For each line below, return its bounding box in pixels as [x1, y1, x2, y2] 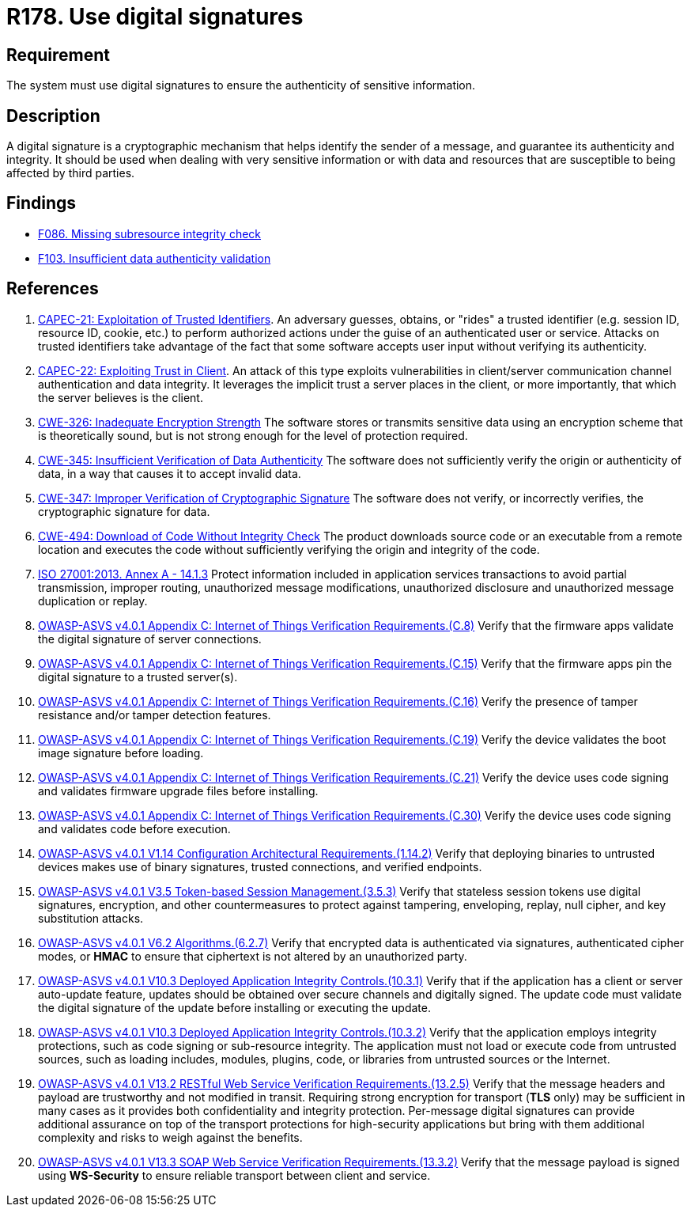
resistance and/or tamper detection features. [38, 707, 271, 722]
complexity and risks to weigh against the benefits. [38, 1130, 303, 1144]
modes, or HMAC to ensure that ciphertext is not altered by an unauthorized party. [38, 949, 467, 963]
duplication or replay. [38, 593, 148, 608]
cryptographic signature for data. [38, 504, 210, 518]
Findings [6, 193, 77, 214]
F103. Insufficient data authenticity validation [38, 251, 271, 265]
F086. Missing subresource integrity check [38, 226, 262, 241]
